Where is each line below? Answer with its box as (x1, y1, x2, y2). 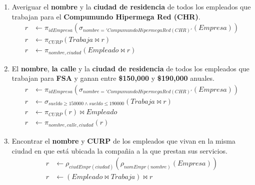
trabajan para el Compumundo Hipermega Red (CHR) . (11, 11, 200, 21)
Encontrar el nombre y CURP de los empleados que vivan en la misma (11, 135, 235, 146)
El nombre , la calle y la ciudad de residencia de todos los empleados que (11, 63, 249, 73)
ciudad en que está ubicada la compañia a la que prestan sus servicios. (11, 145, 227, 156)
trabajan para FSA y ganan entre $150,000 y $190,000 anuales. (11, 73, 214, 83)
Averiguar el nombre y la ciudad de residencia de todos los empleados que (11, 1, 251, 11)
